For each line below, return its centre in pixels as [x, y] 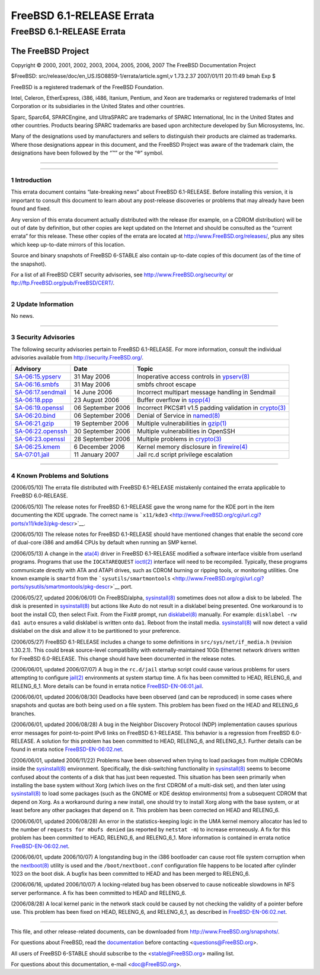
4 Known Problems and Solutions [60, 475]
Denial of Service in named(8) [178, 416]
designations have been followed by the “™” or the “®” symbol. [87, 153]
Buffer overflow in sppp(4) [174, 400]
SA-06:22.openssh [41, 431]
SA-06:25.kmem [37, 447]
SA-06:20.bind [35, 416]
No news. [23, 316]
